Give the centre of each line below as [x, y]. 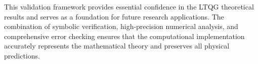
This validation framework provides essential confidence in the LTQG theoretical [129, 6]
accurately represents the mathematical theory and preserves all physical [117, 46]
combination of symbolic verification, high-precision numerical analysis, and [121, 26]
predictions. [22, 55]
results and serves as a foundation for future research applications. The [114, 16]
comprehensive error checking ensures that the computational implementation [124, 36]
